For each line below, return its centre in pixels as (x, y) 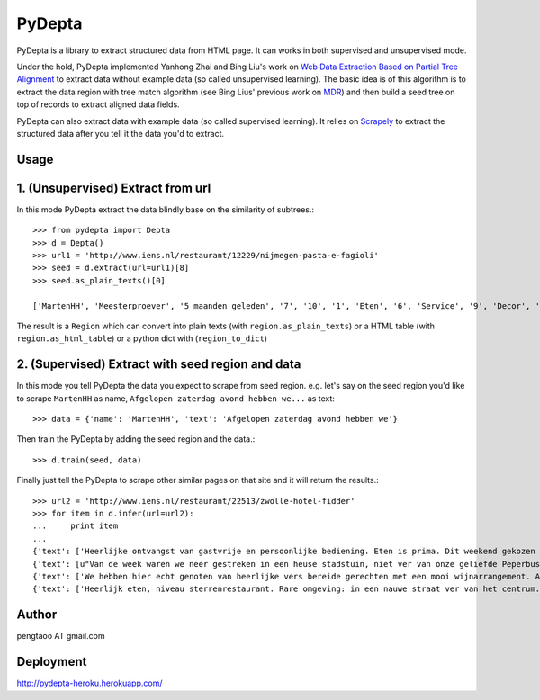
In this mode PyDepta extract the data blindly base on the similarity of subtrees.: (166, 209)
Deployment (52, 662)
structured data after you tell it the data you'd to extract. (121, 133)
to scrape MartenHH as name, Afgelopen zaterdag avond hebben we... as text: (175, 398)
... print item (76, 526)
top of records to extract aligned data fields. (98, 104)
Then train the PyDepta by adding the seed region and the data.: (136, 439)
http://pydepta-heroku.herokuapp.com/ (90, 683)
